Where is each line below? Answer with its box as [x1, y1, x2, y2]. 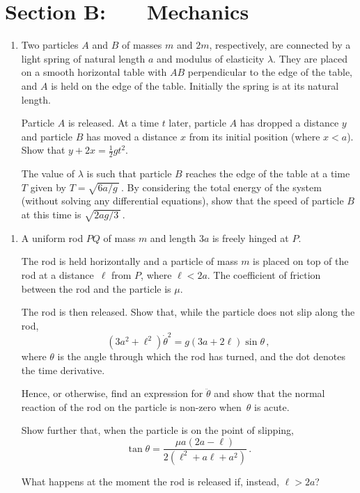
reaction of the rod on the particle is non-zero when [21, 399, 242, 414]
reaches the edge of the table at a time [185, 166, 350, 181]
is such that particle [86, 166, 172, 181]
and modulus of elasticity [157, 51, 265, 65]
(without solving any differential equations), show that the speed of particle [21, 193, 344, 208]
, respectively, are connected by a [209, 38, 351, 52]
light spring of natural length [21, 51, 146, 65]
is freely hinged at [212, 230, 289, 245]
